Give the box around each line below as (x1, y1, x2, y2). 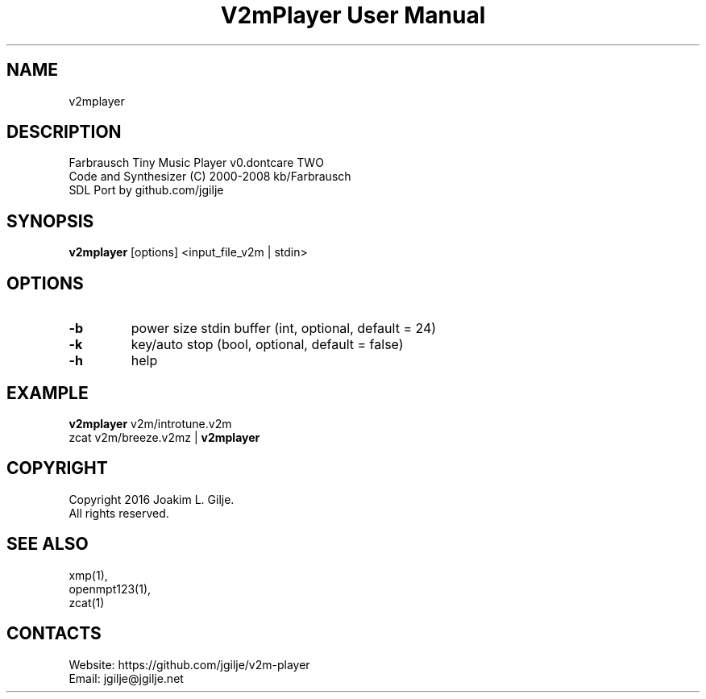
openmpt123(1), (69, 581, 152, 596)
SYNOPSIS (6, 210, 94, 231)
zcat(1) (69, 595, 105, 610)
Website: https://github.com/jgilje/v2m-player (69, 657, 310, 672)
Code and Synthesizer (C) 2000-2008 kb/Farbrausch (69, 169, 351, 184)
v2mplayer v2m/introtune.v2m (69, 416, 232, 431)
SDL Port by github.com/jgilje (69, 183, 224, 198)
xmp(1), (69, 568, 108, 582)
